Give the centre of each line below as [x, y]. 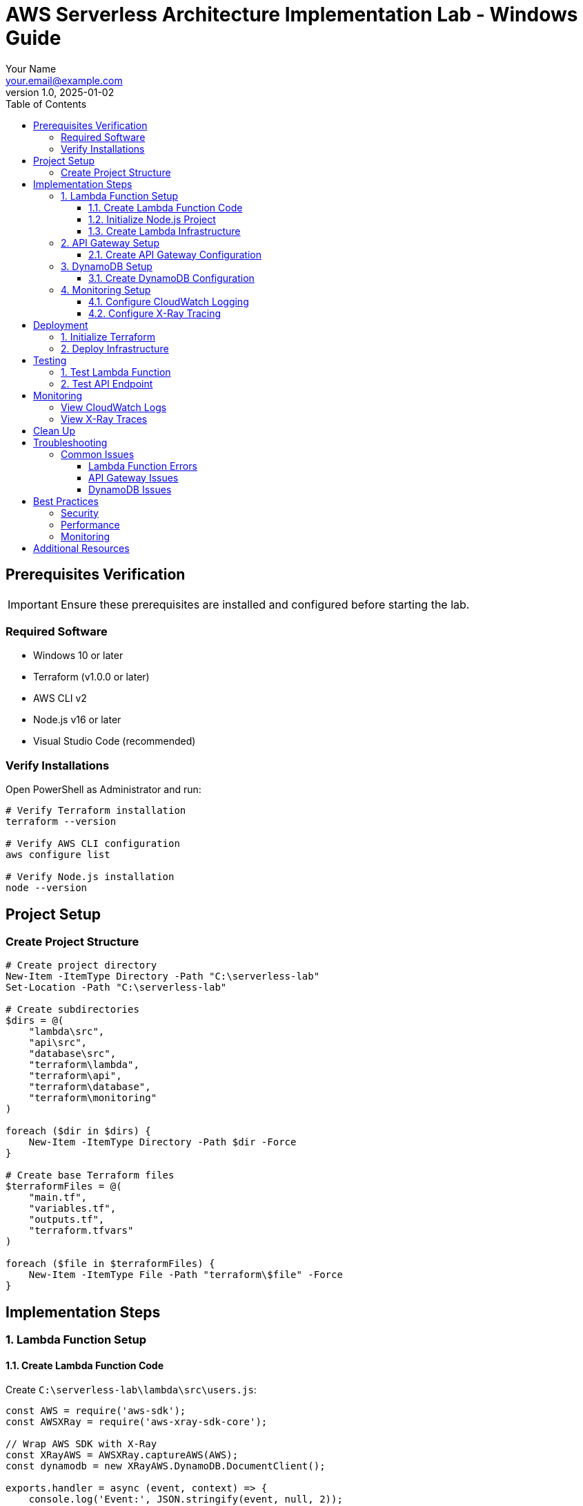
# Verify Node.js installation [90, 877]
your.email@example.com [64, 80]
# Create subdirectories [72, 1010]
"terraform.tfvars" [81, 1231]
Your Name [31, 68]
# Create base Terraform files [90, 1175]
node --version [47, 888]
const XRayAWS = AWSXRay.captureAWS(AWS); [122, 1455]
